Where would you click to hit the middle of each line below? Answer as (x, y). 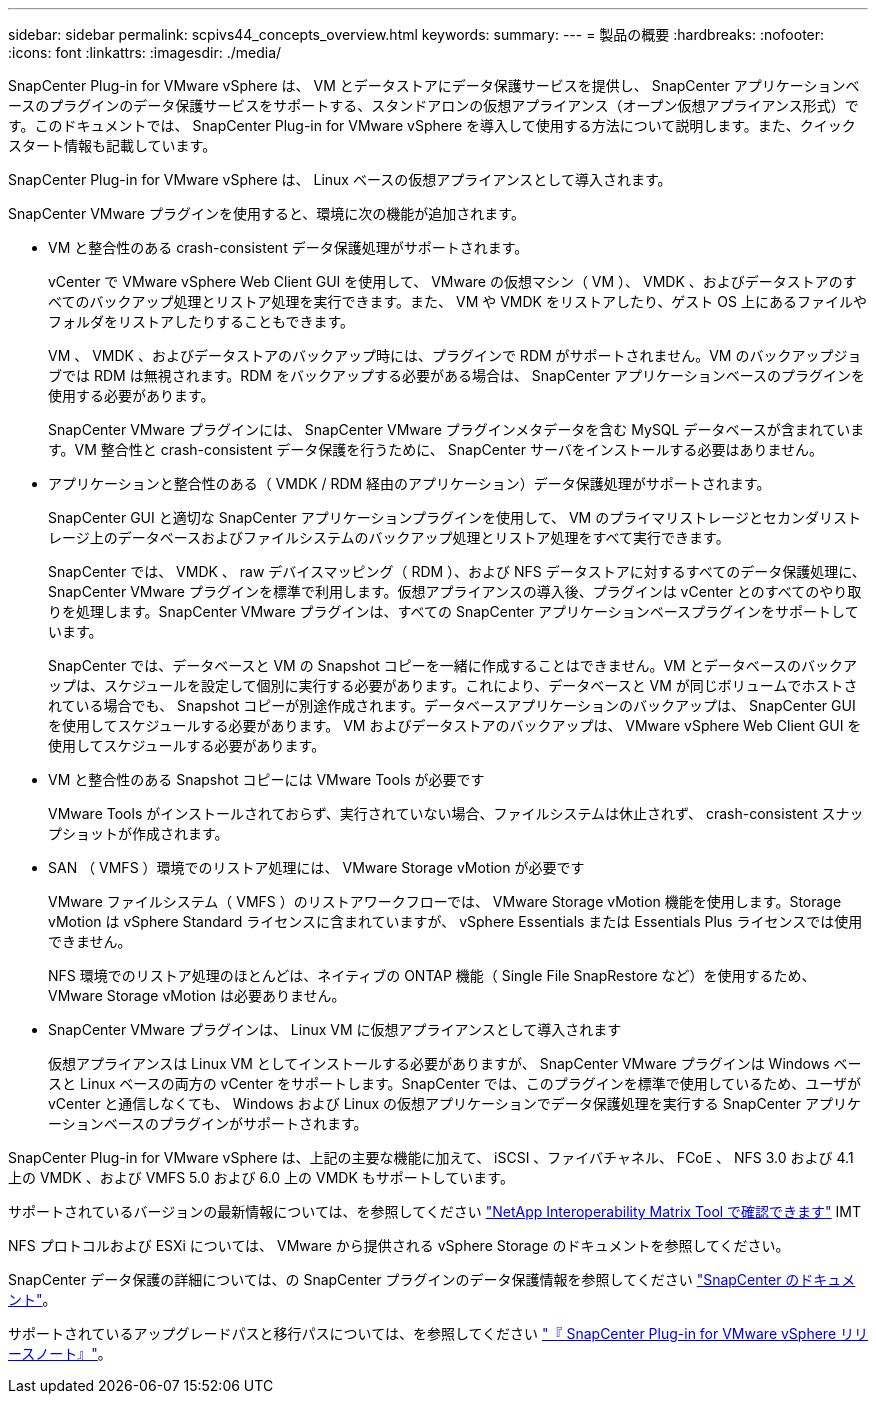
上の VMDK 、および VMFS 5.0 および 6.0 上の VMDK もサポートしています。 (261, 1177)
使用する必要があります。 (131, 395)
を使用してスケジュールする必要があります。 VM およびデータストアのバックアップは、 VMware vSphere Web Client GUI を (455, 725)
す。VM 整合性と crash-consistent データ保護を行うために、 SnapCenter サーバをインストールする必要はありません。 (436, 449)
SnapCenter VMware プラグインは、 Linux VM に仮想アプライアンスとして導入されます (335, 1029)
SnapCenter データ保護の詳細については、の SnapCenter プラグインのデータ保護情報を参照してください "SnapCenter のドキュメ (432, 1279)
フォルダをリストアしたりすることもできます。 (201, 321)
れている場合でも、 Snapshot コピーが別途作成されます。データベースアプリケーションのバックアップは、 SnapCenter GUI (452, 705)
